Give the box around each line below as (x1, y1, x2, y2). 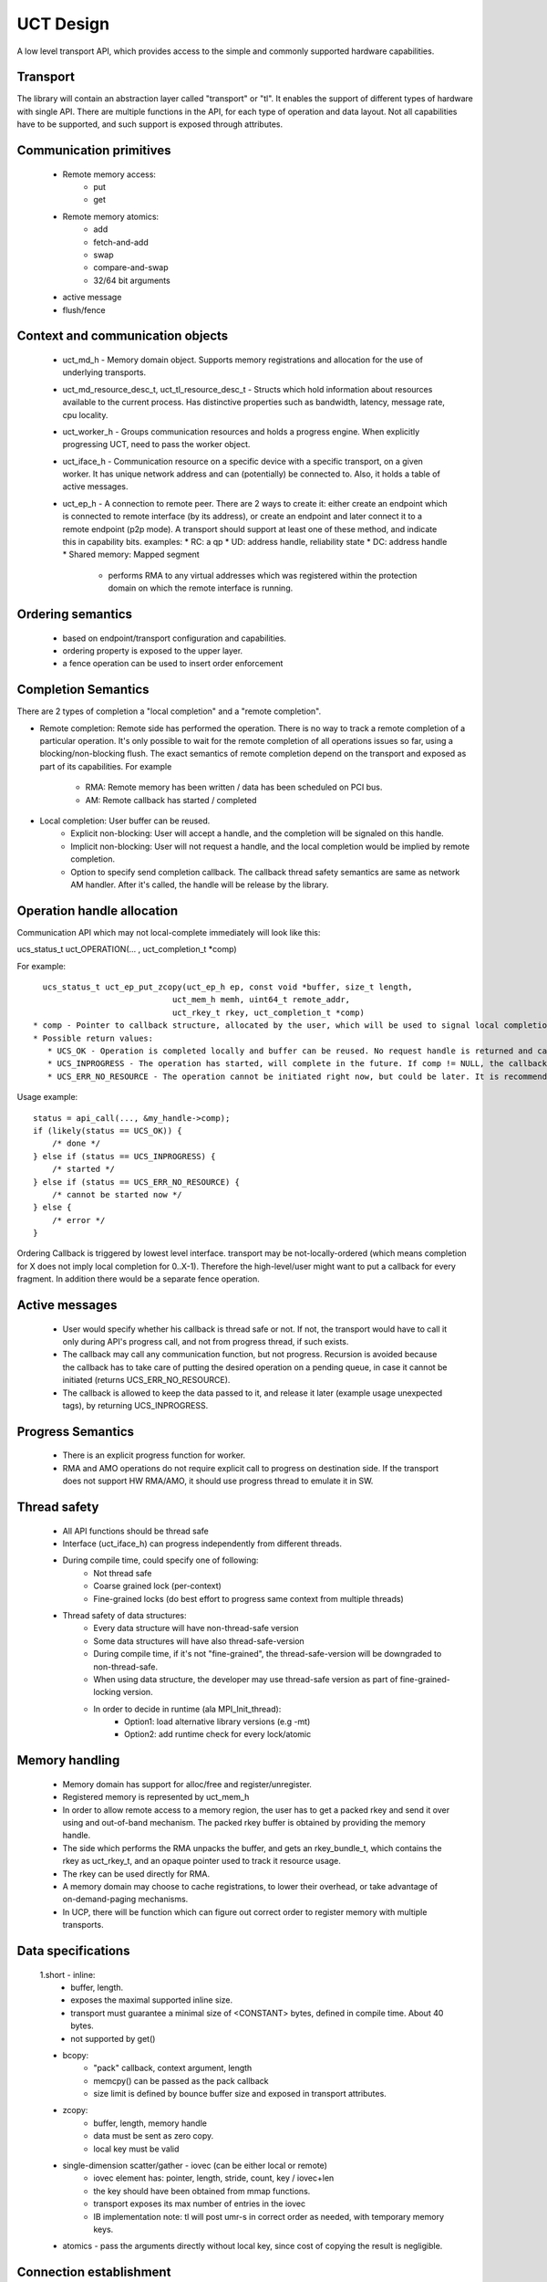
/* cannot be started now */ (51, 1189, 182, 1199)
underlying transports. (62, 367, 146, 378)
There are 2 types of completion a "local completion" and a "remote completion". (16, 706, 322, 717)
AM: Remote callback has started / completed (85, 794, 257, 805)
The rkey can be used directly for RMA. (62, 1868, 210, 1879)
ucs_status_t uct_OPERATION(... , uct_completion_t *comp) (16, 944, 237, 955)
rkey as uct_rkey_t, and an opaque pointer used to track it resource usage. (62, 1856, 342, 1867)
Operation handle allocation (16, 903, 178, 918)
